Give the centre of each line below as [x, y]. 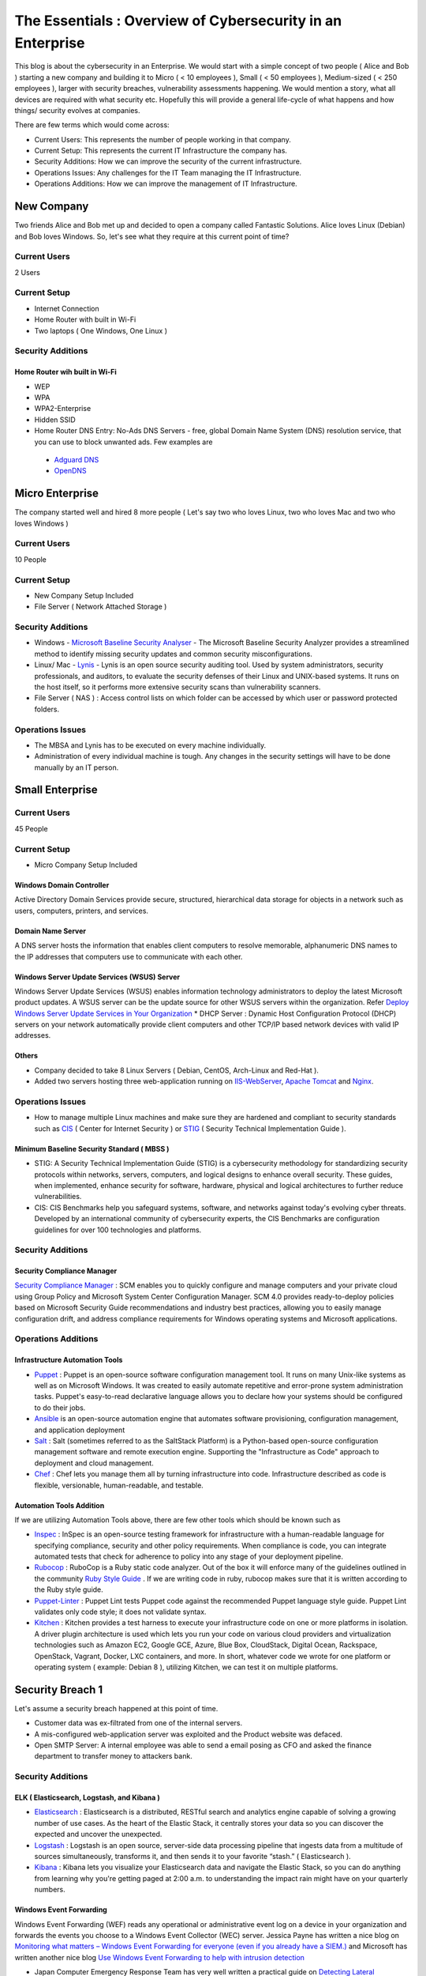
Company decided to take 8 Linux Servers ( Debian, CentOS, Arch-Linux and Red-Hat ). [177, 1070]
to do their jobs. [60, 1408]
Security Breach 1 [59, 1689]
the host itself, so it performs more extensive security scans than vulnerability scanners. [177, 687]
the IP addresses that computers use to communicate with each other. [129, 956]
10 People [31, 559]
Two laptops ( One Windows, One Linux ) [101, 330]
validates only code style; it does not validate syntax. [120, 1612]
